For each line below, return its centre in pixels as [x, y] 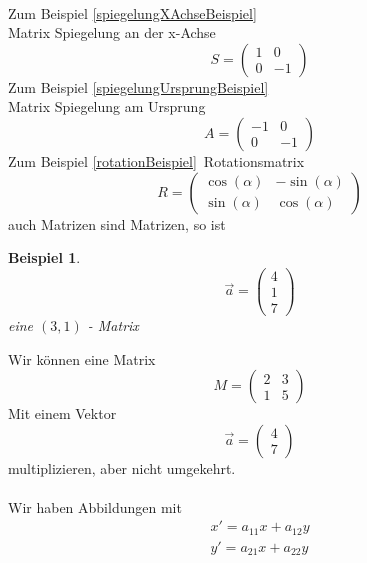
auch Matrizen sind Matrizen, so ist [117, 223]
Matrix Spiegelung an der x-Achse [112, 32]
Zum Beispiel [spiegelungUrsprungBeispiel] [138, 86]
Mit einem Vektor [62, 413]
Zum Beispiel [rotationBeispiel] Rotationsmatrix [156, 160]
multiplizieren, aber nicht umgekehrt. [122, 467]
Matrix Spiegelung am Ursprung [107, 106]
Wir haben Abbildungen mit [95, 506]
